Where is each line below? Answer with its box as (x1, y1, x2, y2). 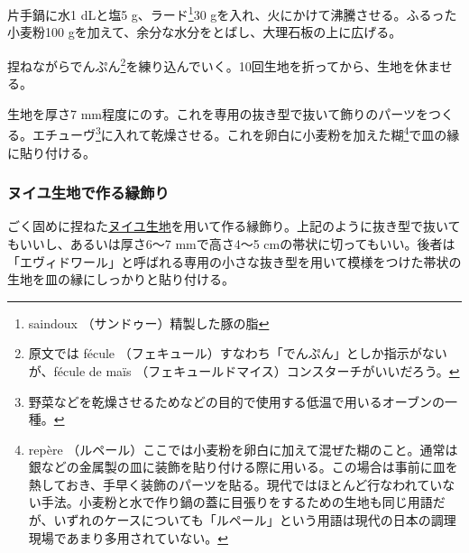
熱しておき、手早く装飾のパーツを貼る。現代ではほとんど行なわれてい (28, 475, 443, 493)
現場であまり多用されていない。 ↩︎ (28, 528, 228, 547)
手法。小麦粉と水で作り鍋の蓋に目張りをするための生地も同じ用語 (41, 493, 433, 512)
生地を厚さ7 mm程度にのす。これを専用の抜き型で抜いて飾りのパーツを (7, 104, 428, 123)
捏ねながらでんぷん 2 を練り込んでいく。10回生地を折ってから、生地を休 (7, 53, 428, 75)
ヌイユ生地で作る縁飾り (7, 181, 170, 204)
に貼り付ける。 (7, 143, 96, 161)
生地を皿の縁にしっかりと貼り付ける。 (7, 270, 234, 289)
